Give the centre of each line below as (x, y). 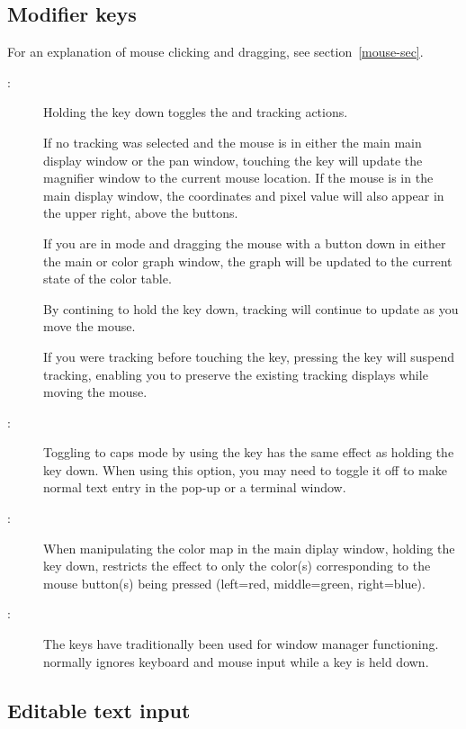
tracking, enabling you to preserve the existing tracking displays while (236, 374)
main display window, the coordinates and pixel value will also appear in (244, 195)
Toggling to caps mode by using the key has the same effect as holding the (249, 452)
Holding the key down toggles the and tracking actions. (196, 112)
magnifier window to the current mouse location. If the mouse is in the (238, 178)
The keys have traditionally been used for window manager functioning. (241, 644)
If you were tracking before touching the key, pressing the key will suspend (249, 356)
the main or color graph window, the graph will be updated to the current (248, 261)
